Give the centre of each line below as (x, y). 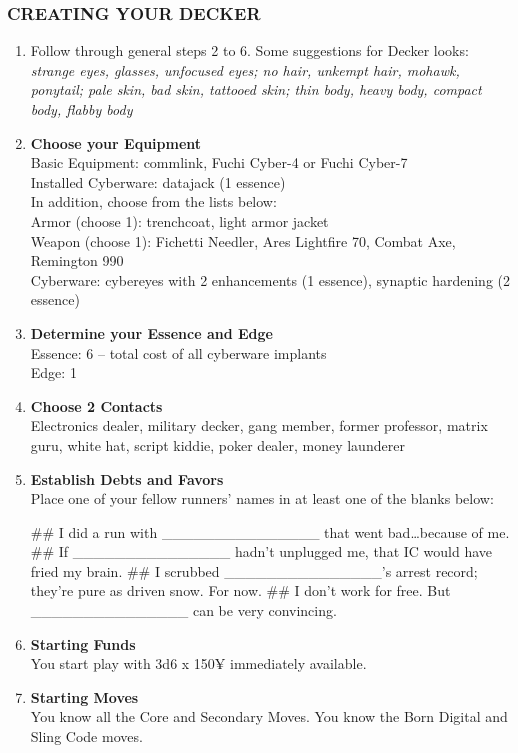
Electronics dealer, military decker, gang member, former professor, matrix (259, 425)
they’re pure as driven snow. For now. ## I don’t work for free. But (240, 590)
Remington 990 (77, 260)
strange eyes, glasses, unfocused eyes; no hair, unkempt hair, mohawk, (245, 69)
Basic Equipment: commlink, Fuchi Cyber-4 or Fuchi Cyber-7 (219, 162)
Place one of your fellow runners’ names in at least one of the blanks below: (262, 498)
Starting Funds (83, 643)
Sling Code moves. (86, 736)
